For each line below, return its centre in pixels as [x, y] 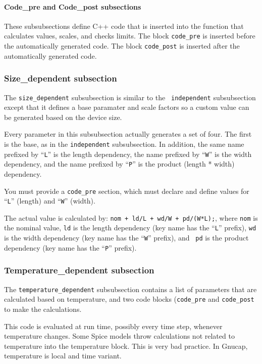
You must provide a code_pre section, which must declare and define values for [127, 191]
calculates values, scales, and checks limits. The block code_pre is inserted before [130, 36]
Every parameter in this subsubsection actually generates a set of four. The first [128, 134]
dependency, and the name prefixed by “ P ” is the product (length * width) [119, 164]
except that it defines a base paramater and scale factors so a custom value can [127, 107]
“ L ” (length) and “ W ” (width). [50, 201]
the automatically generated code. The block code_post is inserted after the [122, 46]
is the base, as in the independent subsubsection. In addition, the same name [124, 144]
